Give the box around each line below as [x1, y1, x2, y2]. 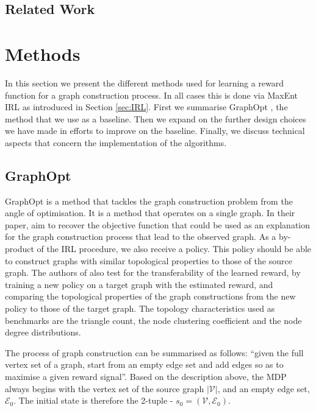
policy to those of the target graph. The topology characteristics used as [5, 302, 275, 315]
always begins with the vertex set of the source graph [5, 382, 204, 395]
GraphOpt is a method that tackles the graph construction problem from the [5, 194, 293, 207]
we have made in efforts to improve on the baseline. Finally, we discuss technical [5, 124, 305, 137]
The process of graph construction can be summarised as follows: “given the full [5, 346, 304, 359]
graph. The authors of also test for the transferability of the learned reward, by [5, 266, 301, 279]
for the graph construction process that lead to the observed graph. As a [5, 230, 276, 243]
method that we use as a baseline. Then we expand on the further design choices [5, 112, 306, 125]
